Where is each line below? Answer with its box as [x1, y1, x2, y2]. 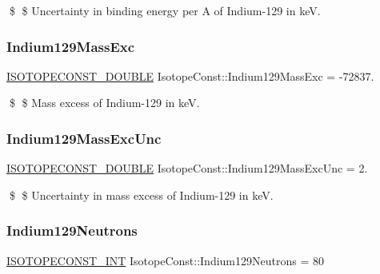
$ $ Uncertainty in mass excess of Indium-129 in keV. [9, 186, 274, 203]
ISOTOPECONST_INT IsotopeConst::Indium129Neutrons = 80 [6, 252, 324, 268]
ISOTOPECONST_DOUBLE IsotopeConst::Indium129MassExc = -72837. [6, 67, 374, 84]
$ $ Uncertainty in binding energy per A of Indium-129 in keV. [9, 2, 321, 18]
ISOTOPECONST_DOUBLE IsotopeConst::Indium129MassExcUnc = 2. [6, 160, 368, 177]
